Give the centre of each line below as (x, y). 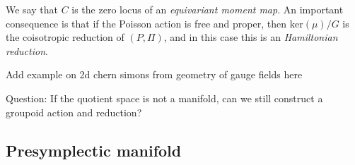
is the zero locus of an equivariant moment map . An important (208, 9)
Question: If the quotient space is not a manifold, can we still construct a (164, 98)
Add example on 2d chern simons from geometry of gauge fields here (154, 74)
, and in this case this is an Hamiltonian (251, 37)
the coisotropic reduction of (65, 37)
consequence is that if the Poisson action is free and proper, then (146, 23)
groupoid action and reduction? (74, 112)
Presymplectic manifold (94, 150)
